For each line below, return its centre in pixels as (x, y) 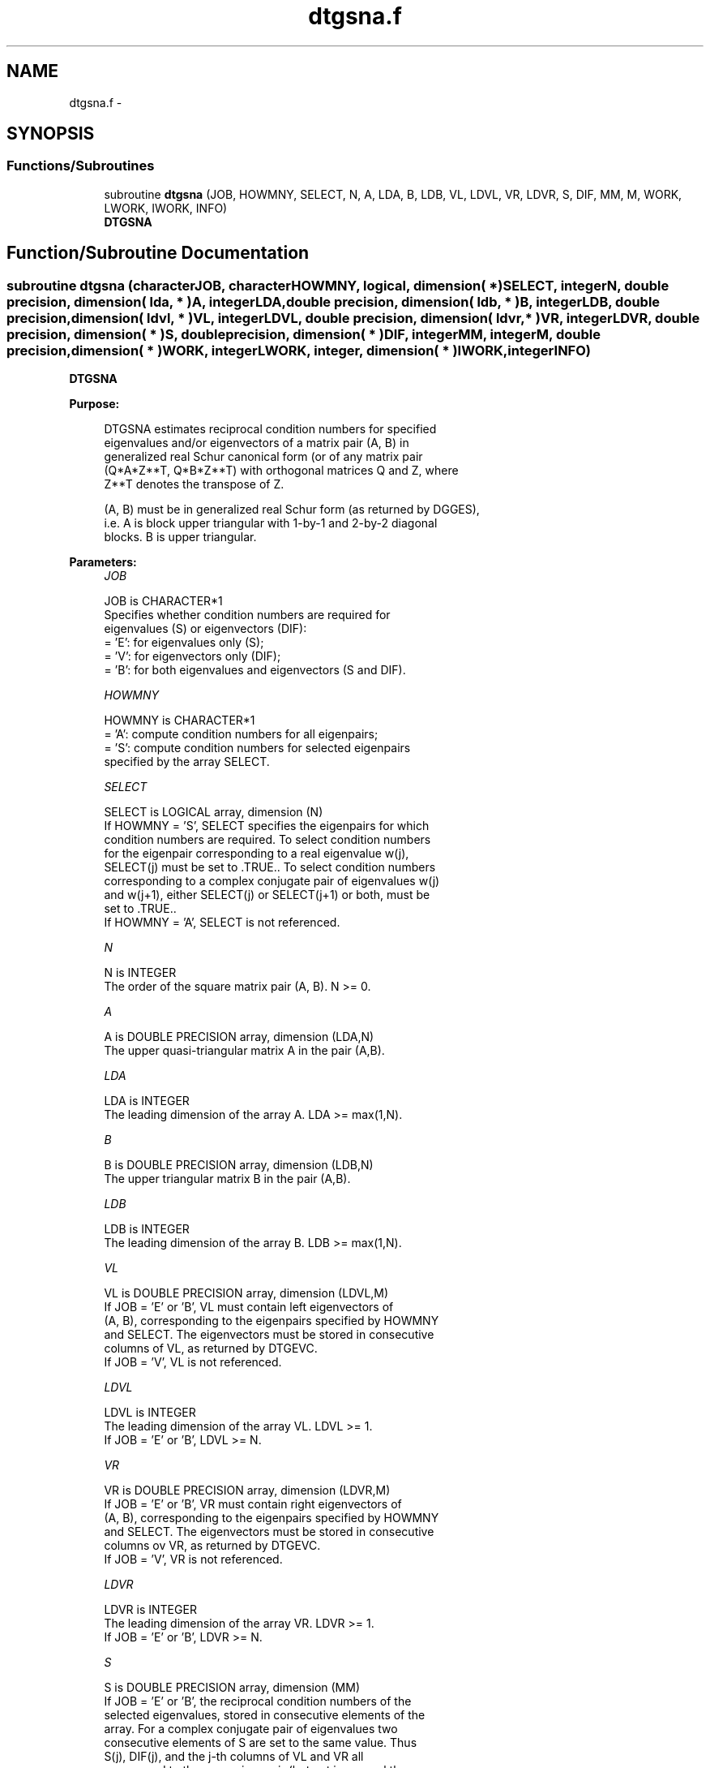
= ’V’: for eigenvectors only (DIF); (192, 656)
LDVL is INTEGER (150, 1413)
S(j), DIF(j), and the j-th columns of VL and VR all (234, 1757)
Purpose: (94, 404)
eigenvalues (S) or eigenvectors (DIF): (205, 629)
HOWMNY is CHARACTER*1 (180, 721)
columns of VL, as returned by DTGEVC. (211, 1349)
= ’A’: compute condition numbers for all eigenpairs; (241, 734)
